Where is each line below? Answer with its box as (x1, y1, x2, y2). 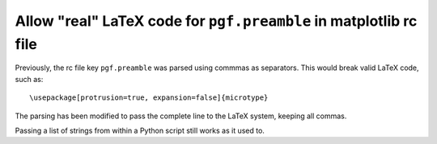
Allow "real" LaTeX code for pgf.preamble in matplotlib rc (15, 12, 418, 30)
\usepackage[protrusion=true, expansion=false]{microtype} (29, 93, 269, 102)
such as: (15, 74, 44, 84)
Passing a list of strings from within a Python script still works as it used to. (15, 125, 265, 135)
